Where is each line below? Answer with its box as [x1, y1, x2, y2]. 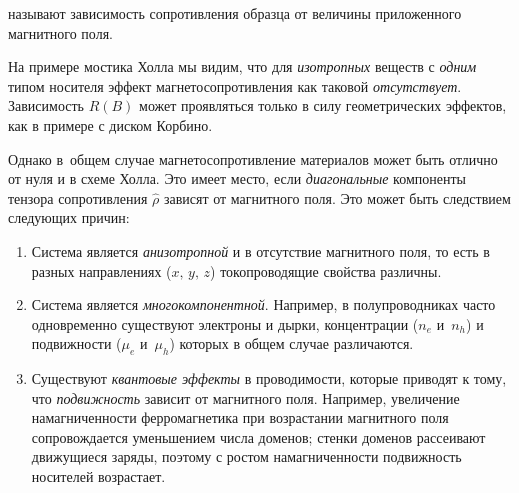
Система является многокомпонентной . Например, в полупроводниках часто [31, 294, 496, 315]
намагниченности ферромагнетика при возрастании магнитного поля [31, 407, 449, 428]
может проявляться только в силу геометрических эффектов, [139, 95, 507, 116]
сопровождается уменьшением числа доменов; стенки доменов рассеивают [31, 426, 486, 447]
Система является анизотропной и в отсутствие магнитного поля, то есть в [31, 240, 490, 261]
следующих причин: [8, 207, 130, 228]
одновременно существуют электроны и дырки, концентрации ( [31, 313, 419, 334]
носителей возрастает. [31, 466, 166, 487]
